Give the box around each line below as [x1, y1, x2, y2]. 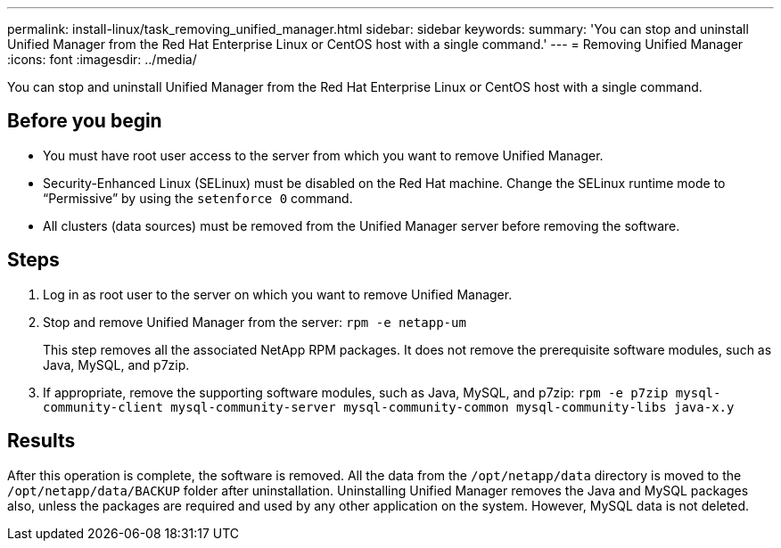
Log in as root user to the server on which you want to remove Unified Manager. [43, 286, 513, 302]
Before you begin [7, 110, 162, 133]
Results [7, 429, 76, 453]
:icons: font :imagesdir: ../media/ [7, 52, 197, 67]
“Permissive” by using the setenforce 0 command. [43, 190, 353, 206]
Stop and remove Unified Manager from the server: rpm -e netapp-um [43, 314, 466, 330]
